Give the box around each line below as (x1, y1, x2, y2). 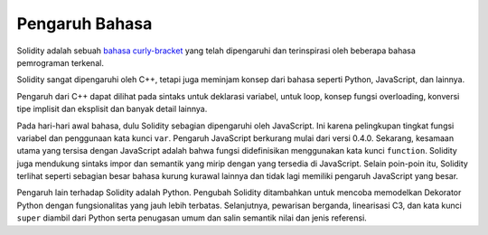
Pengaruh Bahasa (16, 14, 153, 33)
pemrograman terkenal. (16, 57, 104, 68)
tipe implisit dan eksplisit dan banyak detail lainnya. (16, 104, 208, 115)
